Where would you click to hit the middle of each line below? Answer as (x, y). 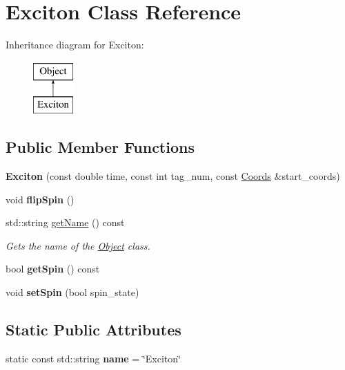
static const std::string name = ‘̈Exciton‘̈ (93, 358)
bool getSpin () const (53, 269)
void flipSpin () (40, 199)
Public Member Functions (100, 147)
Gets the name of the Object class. (78, 245)
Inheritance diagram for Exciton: (75, 45)
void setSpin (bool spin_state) (72, 292)
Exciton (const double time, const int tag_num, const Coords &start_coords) (173, 176)
